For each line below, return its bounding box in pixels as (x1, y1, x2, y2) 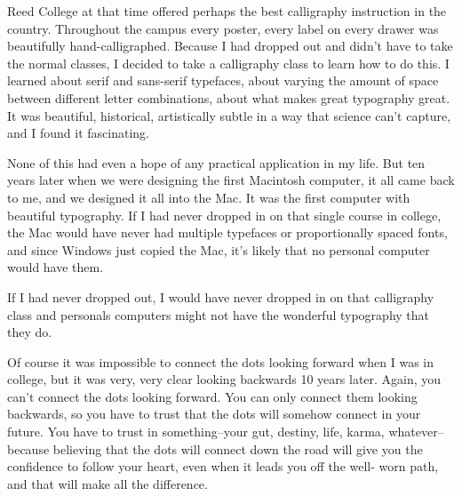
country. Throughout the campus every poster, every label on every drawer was (7, 19, 439, 37)
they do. (7, 323, 52, 341)
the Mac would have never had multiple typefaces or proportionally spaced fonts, (7, 223, 448, 242)
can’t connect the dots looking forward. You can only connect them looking (7, 387, 418, 405)
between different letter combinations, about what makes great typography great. (7, 88, 450, 107)
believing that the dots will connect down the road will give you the (52, 439, 423, 458)
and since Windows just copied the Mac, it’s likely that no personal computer (7, 240, 430, 259)
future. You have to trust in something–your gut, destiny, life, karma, (7, 422, 385, 441)
